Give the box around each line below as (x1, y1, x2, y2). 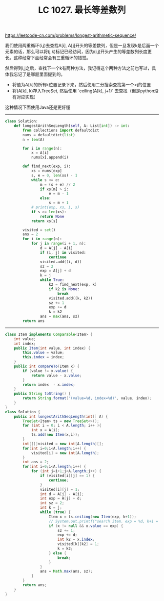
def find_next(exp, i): (22, 164, 71, 169)
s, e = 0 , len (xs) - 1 (31, 173, 78, 178)
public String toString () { (14, 391, 71, 396)
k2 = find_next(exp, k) (48, 282, 97, 287)
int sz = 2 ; (40, 501, 64, 505)
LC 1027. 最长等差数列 (38, 4, 126, 16)
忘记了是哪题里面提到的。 (13, 72, 65, 77)
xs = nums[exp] (31, 169, 62, 174)
